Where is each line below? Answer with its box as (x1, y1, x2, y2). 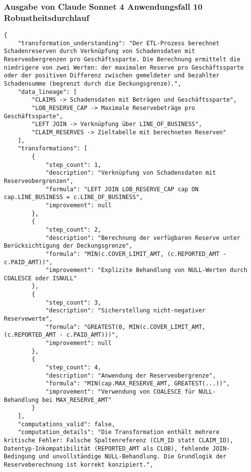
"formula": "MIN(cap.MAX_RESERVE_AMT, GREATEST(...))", (45, 380, 230, 387)
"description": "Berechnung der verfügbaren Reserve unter (45, 234, 240, 241)
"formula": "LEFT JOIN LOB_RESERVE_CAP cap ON (45, 185, 199, 193)
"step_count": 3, (45, 299, 101, 306)
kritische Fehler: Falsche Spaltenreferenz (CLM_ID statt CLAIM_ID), (4, 436, 234, 444)
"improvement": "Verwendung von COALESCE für (45, 388, 195, 396)
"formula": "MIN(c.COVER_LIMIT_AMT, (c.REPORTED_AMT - (45, 250, 227, 257)
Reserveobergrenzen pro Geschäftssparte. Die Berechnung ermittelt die (4, 56, 240, 63)
